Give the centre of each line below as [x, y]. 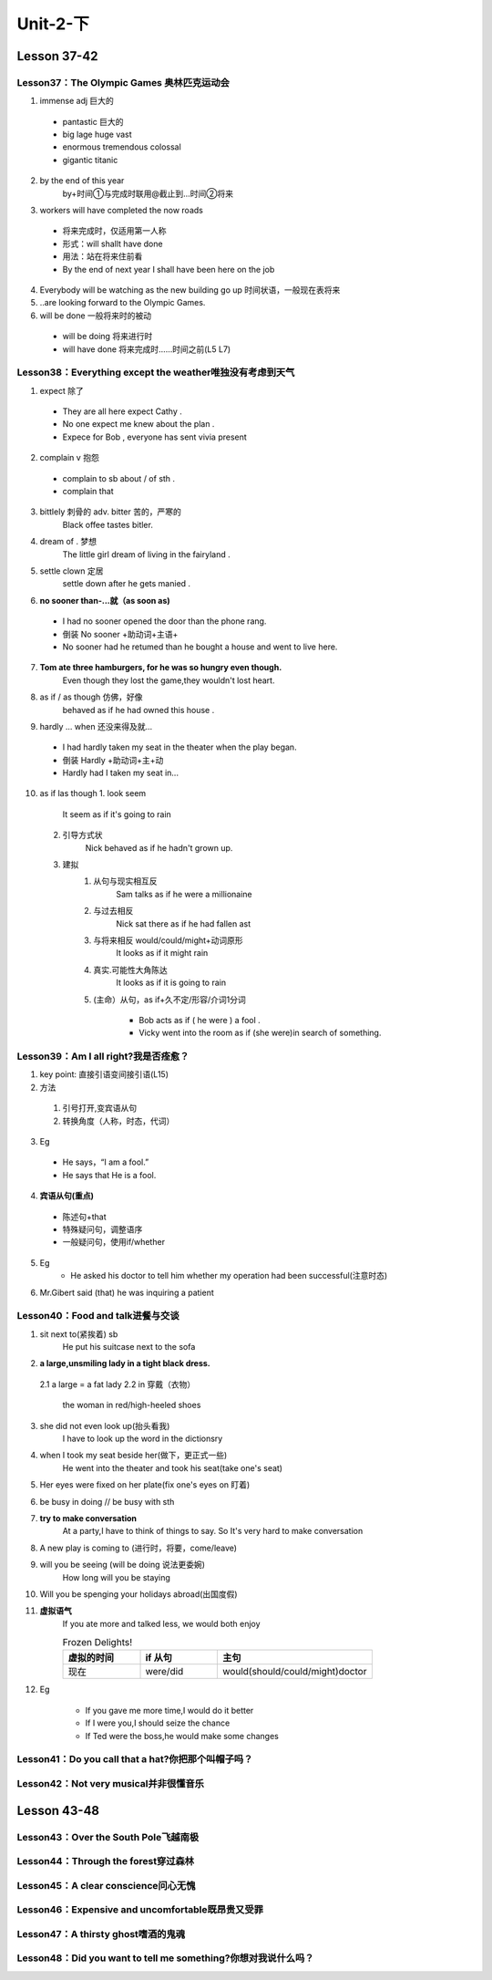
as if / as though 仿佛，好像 [91, 697]
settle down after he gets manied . [127, 584]
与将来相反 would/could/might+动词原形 [168, 940]
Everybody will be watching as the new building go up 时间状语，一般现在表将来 [190, 290]
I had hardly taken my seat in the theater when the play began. [179, 747]
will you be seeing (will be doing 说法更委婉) [122, 1565]
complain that [88, 492]
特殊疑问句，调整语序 [102, 1229]
